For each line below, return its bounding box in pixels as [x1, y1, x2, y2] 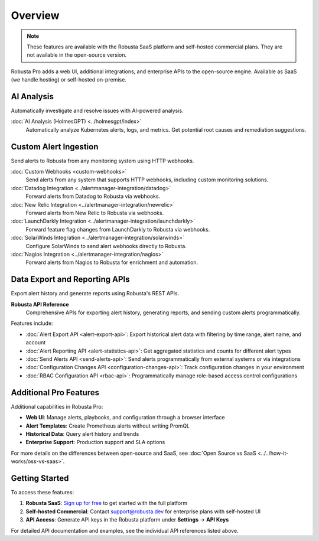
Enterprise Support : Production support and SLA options [25, 439, 165, 446]
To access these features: [11, 488, 74, 496]
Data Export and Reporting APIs [11, 275, 130, 285]
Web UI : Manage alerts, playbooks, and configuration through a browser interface [25, 414, 225, 421]
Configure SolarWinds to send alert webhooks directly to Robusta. [25, 242, 187, 249]
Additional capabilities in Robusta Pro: [11, 403, 103, 410]
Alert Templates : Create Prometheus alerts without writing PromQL [25, 422, 190, 429]
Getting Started [11, 473, 69, 483]
